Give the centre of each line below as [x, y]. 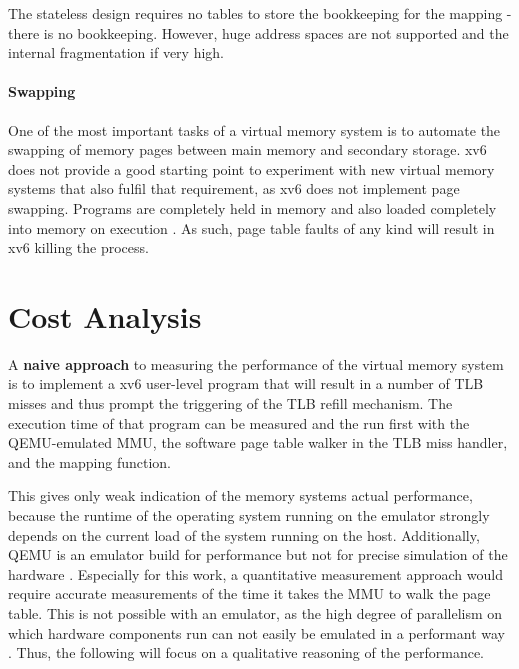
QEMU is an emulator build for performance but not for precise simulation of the [258, 554]
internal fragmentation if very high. [116, 52]
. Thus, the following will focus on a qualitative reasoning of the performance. [246, 652]
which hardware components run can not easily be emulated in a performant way [256, 632]
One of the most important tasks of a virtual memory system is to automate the [254, 129]
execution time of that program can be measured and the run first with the [239, 422]
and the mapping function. [89, 461]
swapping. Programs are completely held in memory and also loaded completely [252, 207]
